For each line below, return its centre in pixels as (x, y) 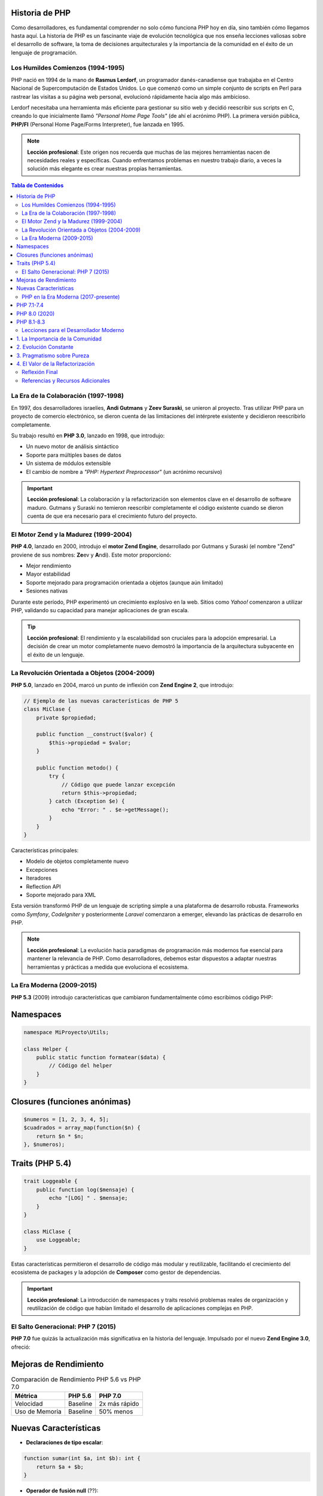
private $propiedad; (66, 717)
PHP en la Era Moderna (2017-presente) (71, 297)
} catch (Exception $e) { (87, 801)
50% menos (116, 1411)
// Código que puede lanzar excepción (118, 785)
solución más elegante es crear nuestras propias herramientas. (105, 169)
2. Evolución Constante (45, 347)
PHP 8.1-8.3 (31, 322)
